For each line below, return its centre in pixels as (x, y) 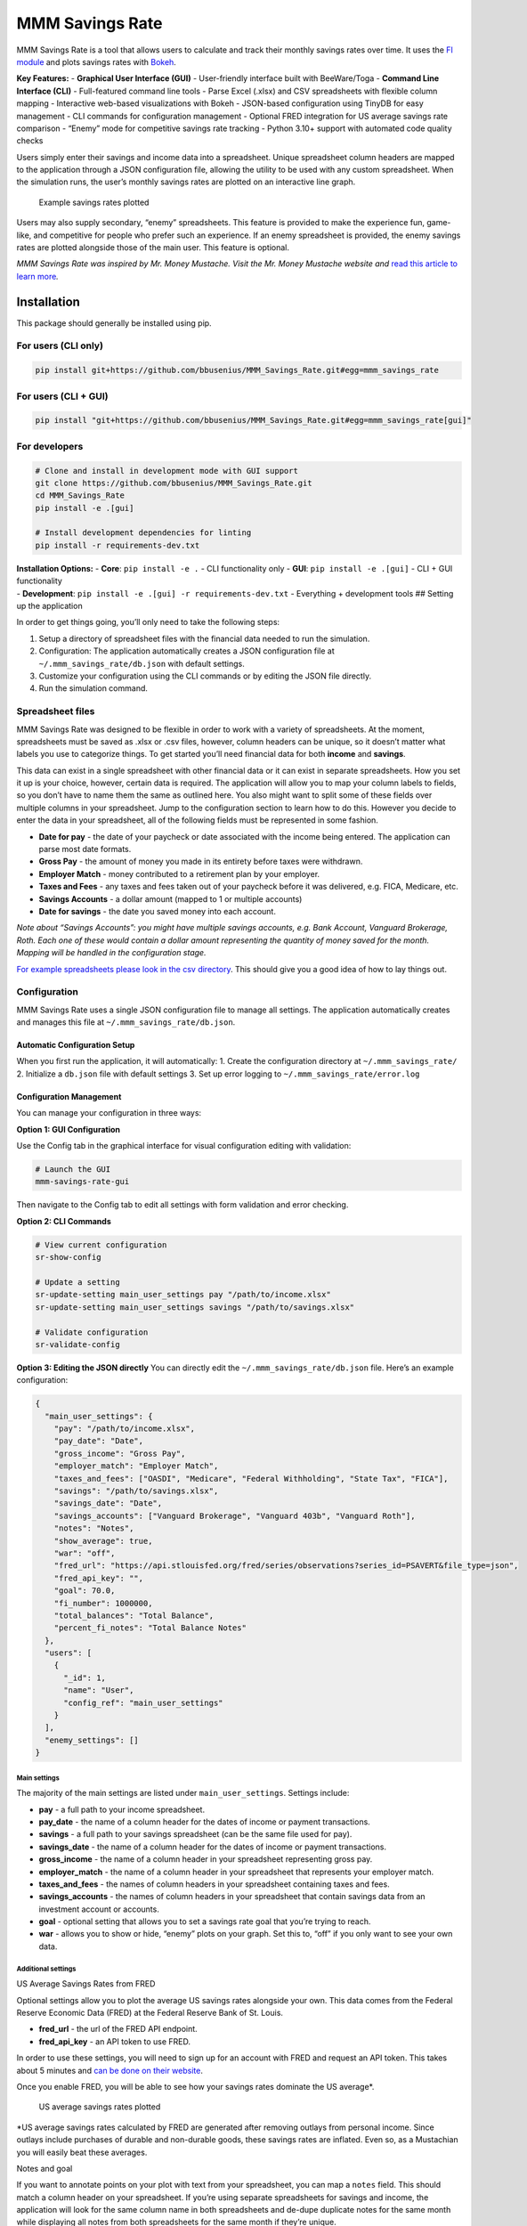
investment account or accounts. (99, 1909)
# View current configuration (101, 1245)
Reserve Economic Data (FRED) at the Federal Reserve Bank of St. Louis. (150, 2013)
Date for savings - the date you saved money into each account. (157, 911)
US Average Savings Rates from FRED (86, 1984)
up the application (50, 606)
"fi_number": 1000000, (103, 1603)
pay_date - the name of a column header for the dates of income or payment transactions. (205, 1822)
